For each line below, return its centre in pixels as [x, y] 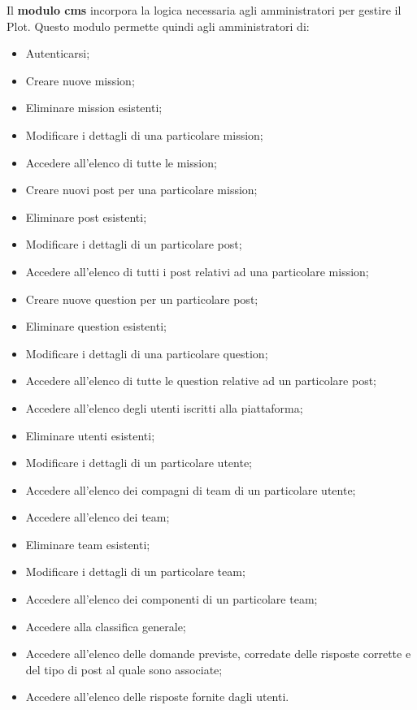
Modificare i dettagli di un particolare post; [134, 244]
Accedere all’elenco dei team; [98, 517]
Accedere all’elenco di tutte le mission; [121, 162]
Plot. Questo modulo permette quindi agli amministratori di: [158, 26]
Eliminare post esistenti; [86, 216]
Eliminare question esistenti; [96, 326]
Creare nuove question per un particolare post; [142, 299]
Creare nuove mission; [80, 80]
